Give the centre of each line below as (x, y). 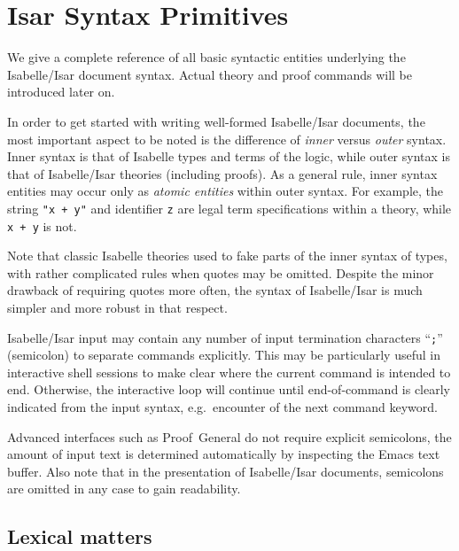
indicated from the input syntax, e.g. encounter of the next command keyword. (222, 407)
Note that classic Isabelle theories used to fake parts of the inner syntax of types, (227, 256)
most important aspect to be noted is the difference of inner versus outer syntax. (227, 139)
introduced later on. (61, 92)
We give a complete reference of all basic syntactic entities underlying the (206, 57)
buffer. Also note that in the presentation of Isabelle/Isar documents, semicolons (226, 471)
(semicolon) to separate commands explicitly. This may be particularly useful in (224, 355)
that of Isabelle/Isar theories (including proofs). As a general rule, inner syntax (222, 173)
